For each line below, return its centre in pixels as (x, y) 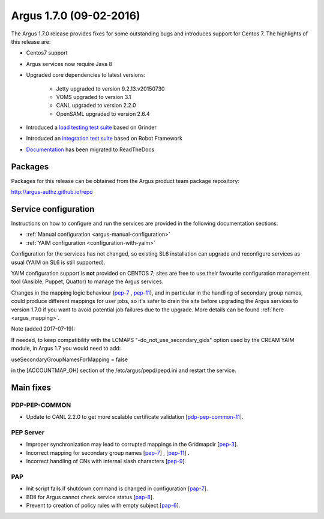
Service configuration (53, 209)
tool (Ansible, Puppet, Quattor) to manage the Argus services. (87, 281)
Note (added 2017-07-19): (43, 329)
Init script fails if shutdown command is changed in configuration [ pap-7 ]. (117, 488)
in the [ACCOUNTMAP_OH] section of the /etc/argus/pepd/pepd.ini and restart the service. (124, 370)
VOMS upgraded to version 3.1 (94, 97)
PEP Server (28, 432)
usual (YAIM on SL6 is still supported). (58, 262)
